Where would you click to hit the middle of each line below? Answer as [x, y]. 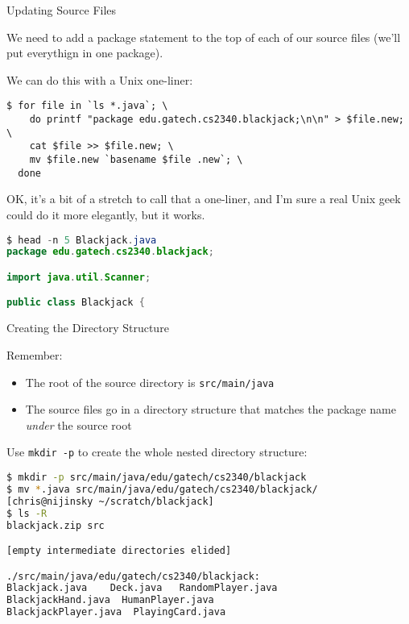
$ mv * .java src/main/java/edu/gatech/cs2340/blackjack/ [162, 489]
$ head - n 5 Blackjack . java [82, 240]
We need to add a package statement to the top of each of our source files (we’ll [204, 37]
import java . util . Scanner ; [79, 277]
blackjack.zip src [56, 525]
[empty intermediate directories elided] [119, 551]
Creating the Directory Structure [88, 328]
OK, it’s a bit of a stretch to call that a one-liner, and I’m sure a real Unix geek [204, 199]
